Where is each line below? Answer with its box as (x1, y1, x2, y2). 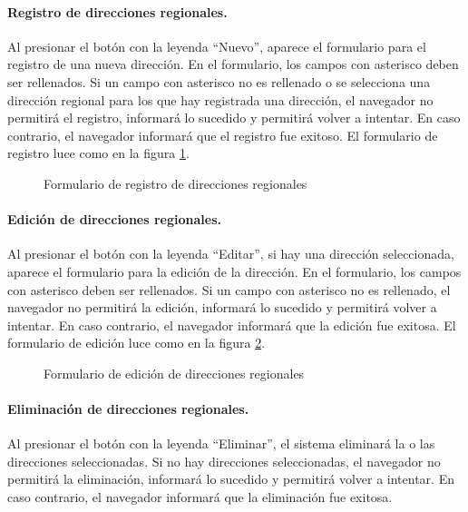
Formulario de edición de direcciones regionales (44, 363, 305, 382)
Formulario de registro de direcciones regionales (44, 173, 307, 192)
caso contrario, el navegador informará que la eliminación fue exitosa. (7, 487, 393, 507)
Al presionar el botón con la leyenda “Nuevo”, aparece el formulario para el (7, 36, 426, 55)
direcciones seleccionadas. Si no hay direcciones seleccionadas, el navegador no (7, 451, 441, 470)
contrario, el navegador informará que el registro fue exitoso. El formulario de (7, 125, 438, 144)
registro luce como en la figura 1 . (7, 143, 190, 162)
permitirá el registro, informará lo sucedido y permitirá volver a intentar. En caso (7, 108, 461, 127)
